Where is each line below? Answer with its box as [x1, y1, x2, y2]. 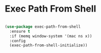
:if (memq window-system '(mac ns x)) [9, 33, 93, 38]
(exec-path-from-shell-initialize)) [9, 43, 88, 48]
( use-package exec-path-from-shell [5, 24, 81, 29]
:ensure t [9, 29, 30, 34]
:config [9, 38, 26, 43]
